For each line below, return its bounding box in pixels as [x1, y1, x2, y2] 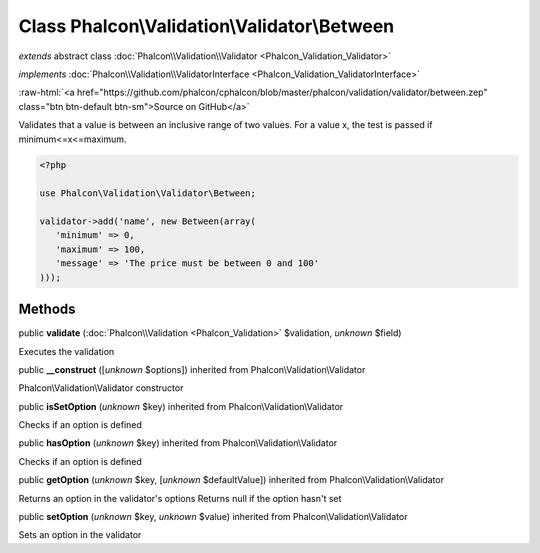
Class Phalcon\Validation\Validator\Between [18, 15, 395, 37]
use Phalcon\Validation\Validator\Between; [39, 188, 257, 199]
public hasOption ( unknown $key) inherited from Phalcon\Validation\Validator [18, 437, 338, 449]
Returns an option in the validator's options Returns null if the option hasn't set [18, 492, 342, 504]
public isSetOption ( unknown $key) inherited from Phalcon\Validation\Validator [18, 400, 344, 412]
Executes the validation [18, 345, 115, 357]
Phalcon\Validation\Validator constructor [18, 382, 184, 394]
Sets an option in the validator [18, 529, 142, 541]
